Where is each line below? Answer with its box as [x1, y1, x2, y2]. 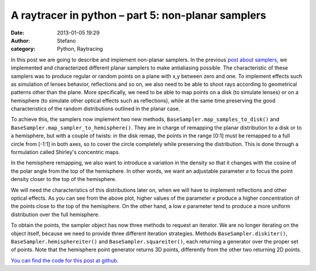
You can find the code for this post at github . [11, 257, 119, 264]
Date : [11, 29, 25, 36]
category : [11, 46, 36, 53]
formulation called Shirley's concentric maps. [11, 149, 120, 156]
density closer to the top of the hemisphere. [11, 176, 117, 183]
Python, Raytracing [57, 46, 104, 53]
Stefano [57, 37, 76, 44]
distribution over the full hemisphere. [11, 211, 100, 218]
